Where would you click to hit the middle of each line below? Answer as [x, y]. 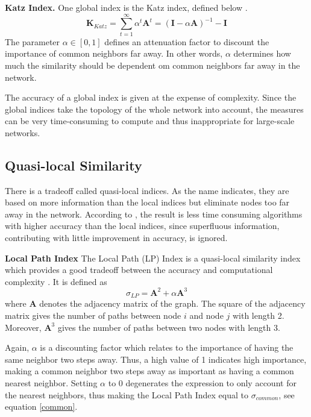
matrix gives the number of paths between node [93, 315]
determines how [262, 53]
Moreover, [23, 327]
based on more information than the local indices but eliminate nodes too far [147, 202]
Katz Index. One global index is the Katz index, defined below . [126, 7]
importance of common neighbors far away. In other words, [114, 53]
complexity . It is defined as [56, 281]
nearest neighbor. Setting [51, 382]
